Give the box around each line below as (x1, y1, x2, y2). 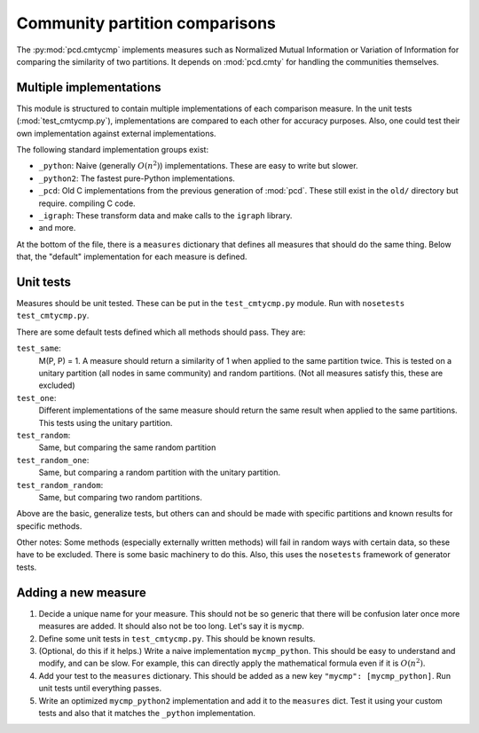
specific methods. (16, 520, 82, 532)
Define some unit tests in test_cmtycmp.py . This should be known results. (38, 633, 316, 643)
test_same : (16, 343, 61, 354)
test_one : (16, 392, 57, 403)
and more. (38, 223, 76, 233)
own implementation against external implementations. (16, 128, 216, 138)
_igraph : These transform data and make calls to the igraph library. (38, 209, 293, 221)
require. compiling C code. (38, 198, 137, 209)
